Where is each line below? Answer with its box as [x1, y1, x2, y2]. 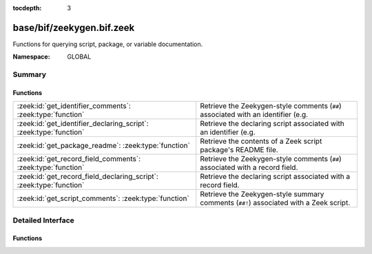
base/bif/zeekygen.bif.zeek [12, 21, 135, 34]
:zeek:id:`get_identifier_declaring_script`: [17, 119, 149, 129]
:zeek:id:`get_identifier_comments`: [17, 101, 131, 111]
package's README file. [200, 145, 278, 155]
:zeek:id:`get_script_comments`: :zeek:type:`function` [17, 193, 189, 203]
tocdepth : [12, 4, 42, 12]
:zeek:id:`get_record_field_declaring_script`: [17, 172, 158, 182]
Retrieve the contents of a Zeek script [200, 136, 322, 146]
